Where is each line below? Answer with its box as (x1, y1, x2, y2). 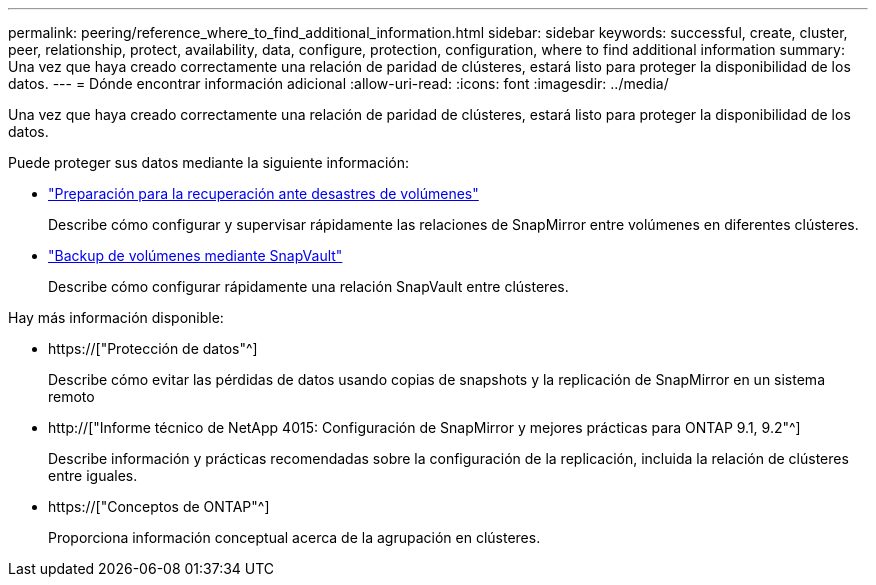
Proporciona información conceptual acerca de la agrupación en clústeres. (48, 529, 541, 546)
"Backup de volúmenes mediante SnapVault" (48, 247, 343, 264)
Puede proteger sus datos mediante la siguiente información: (8, 154, 410, 171)
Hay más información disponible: (8, 309, 224, 326)
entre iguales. (48, 467, 138, 484)
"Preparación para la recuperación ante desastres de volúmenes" (48, 185, 479, 202)
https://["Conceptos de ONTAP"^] (48, 498, 270, 515)
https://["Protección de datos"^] (48, 340, 258, 357)
